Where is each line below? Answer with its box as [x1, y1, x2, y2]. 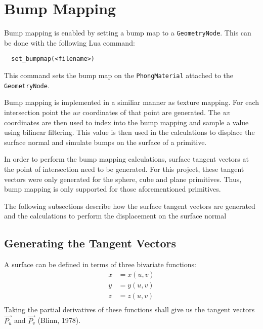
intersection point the [4, 106, 71, 117]
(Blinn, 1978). [37, 315, 81, 325]
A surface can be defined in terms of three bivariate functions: [4, 259, 196, 270]
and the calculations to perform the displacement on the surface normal [4, 210, 227, 221]
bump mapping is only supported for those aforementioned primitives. [4, 184, 221, 194]
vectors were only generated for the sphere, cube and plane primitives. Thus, [4, 173, 242, 184]
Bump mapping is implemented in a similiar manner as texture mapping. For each [4, 97, 259, 107]
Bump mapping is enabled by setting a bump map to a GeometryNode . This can [4, 27, 251, 38]
